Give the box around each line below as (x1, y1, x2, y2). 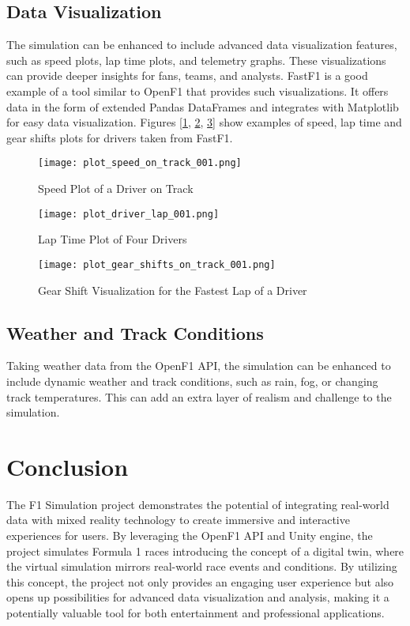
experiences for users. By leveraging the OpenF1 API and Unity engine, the (6, 527, 373, 543)
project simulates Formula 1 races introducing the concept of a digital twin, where (6, 542, 404, 559)
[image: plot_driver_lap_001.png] (38, 208, 220, 220)
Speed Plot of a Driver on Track (38, 180, 194, 197)
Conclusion (6, 450, 129, 482)
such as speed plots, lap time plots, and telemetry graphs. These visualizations (6, 51, 386, 68)
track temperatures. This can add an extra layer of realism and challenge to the (6, 388, 392, 405)
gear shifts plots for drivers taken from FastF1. (6, 129, 233, 145)
